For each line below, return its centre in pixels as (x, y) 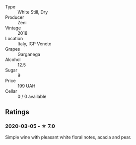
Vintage (13, 28)
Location (14, 38)
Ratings (17, 112)
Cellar (11, 91)
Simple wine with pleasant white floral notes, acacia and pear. (68, 137)
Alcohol (13, 60)
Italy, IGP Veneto (34, 44)
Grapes (13, 49)
